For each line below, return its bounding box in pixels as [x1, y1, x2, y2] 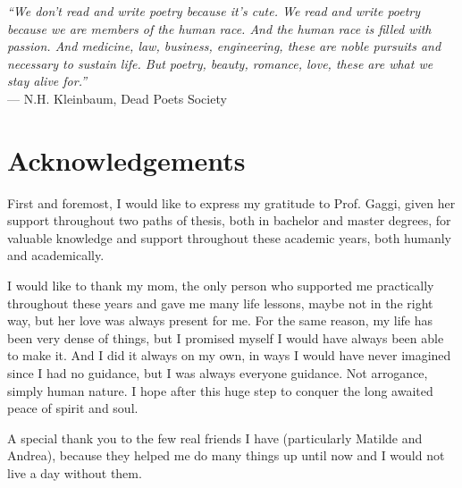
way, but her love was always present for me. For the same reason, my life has [7, 311, 433, 330]
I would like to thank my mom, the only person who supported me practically [7, 276, 434, 295]
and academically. [7, 246, 105, 265]
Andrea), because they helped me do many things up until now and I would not [7, 446, 445, 465]
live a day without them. [7, 464, 142, 482]
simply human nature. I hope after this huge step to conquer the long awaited [7, 381, 433, 400]
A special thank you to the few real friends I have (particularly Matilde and [7, 428, 423, 447]
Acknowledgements [7, 141, 246, 178]
